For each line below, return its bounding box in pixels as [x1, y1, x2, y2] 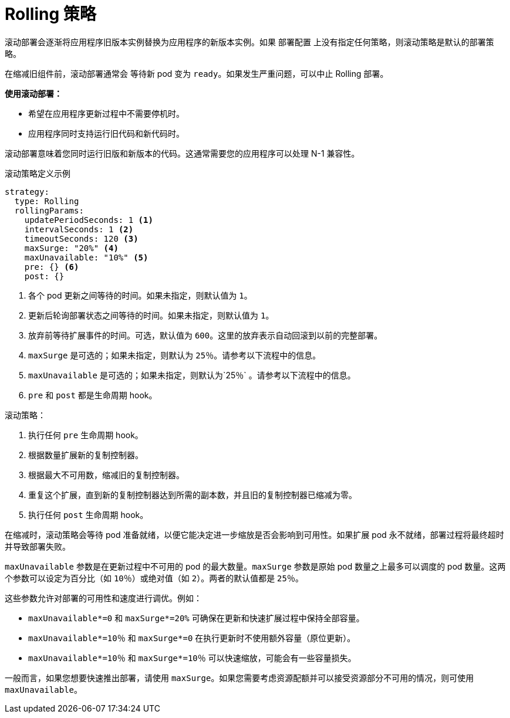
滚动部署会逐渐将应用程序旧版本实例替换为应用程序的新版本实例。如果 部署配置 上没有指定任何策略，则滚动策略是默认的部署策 [5, 36, 494, 47]
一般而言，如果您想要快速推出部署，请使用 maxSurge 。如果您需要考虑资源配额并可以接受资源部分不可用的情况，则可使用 [5, 672, 474, 683]
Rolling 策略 [5, 4, 96, 24]
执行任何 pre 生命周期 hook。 [28, 429, 143, 440]
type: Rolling [14, 196, 79, 206]
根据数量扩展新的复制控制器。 [28, 449, 143, 460]
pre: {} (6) [24, 262, 79, 272]
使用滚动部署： [5, 88, 62, 99]
